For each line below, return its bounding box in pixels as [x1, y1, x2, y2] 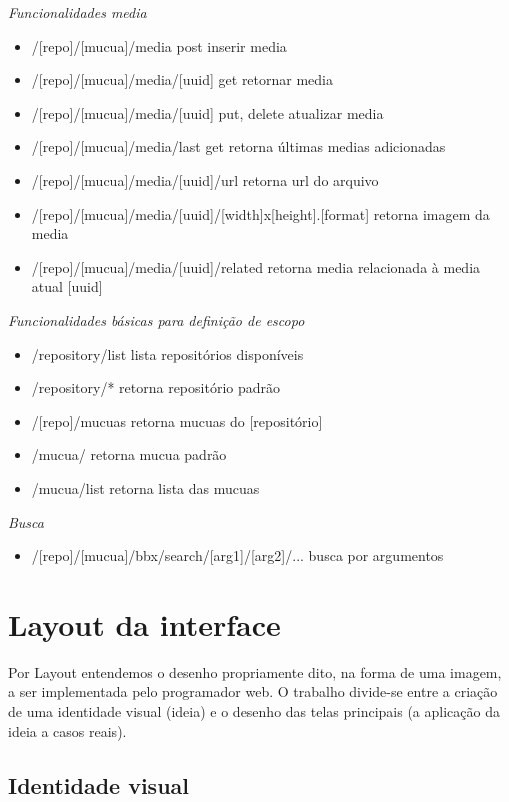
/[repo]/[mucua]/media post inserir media [31, 35, 287, 56]
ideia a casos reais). [8, 720, 127, 741]
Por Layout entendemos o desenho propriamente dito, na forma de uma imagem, [8, 661, 502, 682]
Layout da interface [8, 603, 281, 644]
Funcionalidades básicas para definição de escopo [8, 309, 305, 330]
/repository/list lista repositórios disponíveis [31, 343, 304, 364]
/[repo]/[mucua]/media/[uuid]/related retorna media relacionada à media [31, 256, 481, 277]
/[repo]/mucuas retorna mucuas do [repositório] [31, 410, 323, 431]
